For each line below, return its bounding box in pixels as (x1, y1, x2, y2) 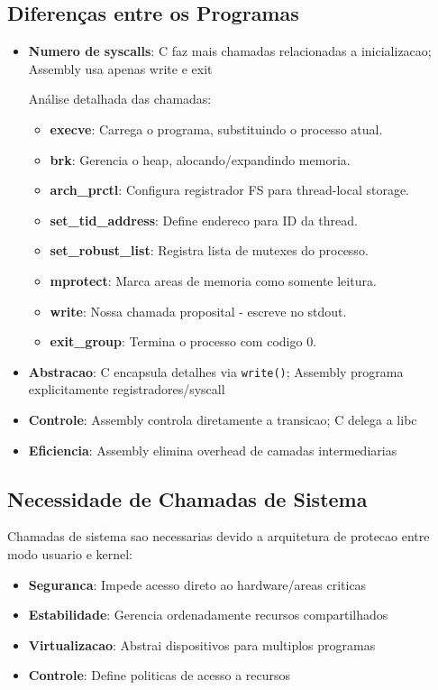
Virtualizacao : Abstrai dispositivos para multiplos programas (28, 635, 376, 654)
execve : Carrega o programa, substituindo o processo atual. (50, 119, 383, 138)
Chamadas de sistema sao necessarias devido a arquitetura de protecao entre (7, 527, 430, 546)
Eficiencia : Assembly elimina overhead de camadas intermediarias (28, 440, 397, 459)
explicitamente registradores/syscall (28, 380, 225, 399)
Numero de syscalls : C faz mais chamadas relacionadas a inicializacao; (28, 41, 432, 60)
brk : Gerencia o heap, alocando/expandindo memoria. (50, 150, 351, 169)
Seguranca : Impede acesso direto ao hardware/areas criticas (28, 575, 367, 593)
